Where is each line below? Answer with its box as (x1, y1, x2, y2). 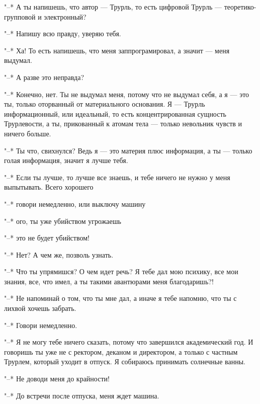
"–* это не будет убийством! (4, 232, 90, 243)
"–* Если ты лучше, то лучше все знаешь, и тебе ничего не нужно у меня (4, 172, 230, 182)
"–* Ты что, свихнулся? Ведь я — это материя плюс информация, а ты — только (4, 145, 252, 155)
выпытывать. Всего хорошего (4, 182, 94, 192)
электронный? (44, 11, 86, 22)
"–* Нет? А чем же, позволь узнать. (4, 249, 114, 260)
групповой (4, 11, 36, 22)
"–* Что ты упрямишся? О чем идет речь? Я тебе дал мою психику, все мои (4, 266, 238, 277)
